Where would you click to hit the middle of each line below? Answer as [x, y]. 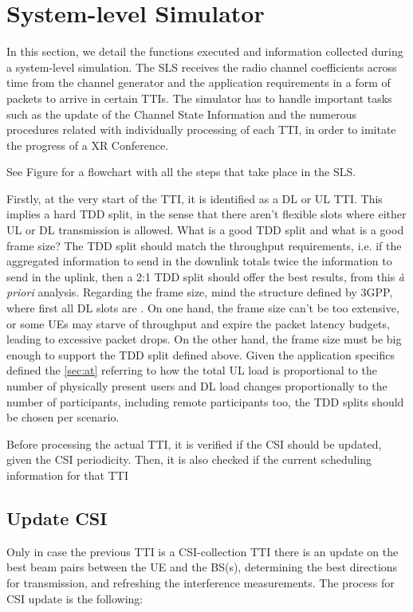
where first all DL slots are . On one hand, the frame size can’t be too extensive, [203, 308]
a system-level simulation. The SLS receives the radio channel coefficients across [202, 67]
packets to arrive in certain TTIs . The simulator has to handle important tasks [199, 98]
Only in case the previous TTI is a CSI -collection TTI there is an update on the [203, 551]
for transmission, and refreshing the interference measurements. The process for [201, 582]
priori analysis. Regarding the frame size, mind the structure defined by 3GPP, [200, 292]
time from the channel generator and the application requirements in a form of [199, 82]
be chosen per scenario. [63, 417]
